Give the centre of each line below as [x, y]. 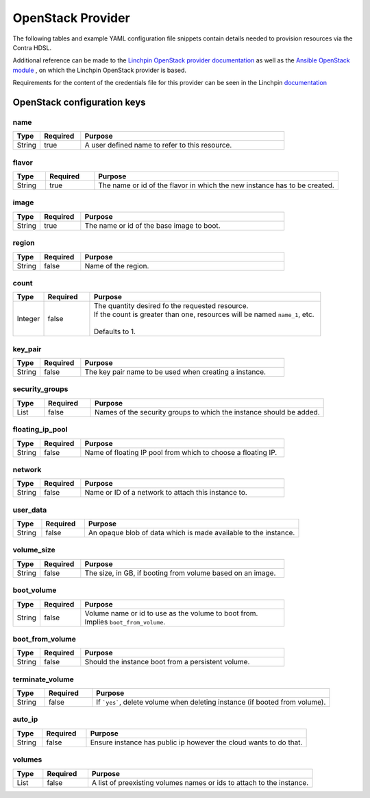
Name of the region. [117, 266]
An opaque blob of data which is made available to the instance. [192, 533]
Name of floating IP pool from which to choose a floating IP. [181, 452]
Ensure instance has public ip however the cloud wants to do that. [196, 742]
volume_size [34, 550]
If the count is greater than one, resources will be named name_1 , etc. [204, 314]
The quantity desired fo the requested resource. [171, 306]
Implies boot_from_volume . [125, 622]
